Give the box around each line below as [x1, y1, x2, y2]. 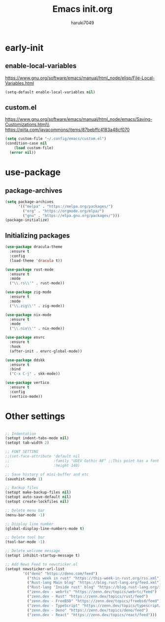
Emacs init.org [52, 3, 113, 15]
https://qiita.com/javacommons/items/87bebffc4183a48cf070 [5, 127, 130, 133]
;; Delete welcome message [5, 549, 60, 553]
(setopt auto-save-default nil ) [5, 494, 71, 500]
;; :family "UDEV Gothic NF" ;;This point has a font [5, 458, 160, 463]
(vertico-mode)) [9, 394, 43, 399]
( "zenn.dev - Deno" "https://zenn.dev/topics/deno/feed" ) [27, 608, 148, 613]
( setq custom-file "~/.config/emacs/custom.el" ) [5, 137, 107, 141]
